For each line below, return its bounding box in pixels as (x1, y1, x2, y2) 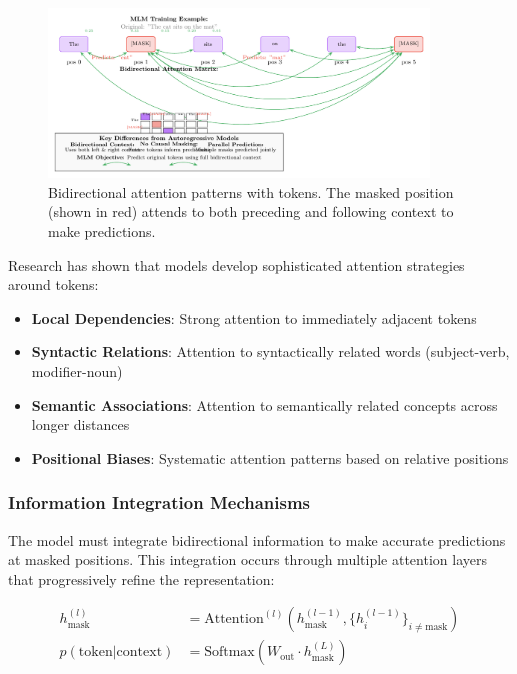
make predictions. (48, 221, 156, 242)
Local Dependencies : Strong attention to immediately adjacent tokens (31, 307, 477, 328)
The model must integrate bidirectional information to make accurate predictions (8, 529, 506, 550)
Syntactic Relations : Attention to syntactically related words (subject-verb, (31, 341, 510, 362)
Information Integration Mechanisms (8, 490, 311, 515)
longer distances (31, 414, 130, 435)
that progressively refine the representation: (8, 568, 275, 589)
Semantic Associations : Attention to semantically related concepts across (31, 394, 498, 415)
